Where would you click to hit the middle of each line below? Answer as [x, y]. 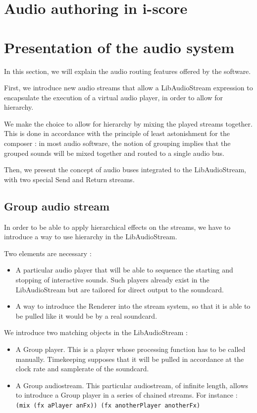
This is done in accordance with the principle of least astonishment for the [117, 133]
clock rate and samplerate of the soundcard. [82, 369]
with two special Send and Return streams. [69, 179]
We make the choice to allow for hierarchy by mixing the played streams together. [128, 123]
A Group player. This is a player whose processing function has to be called [130, 349]
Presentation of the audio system [119, 47]
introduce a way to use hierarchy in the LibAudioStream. [91, 237]
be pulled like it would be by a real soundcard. [86, 315]
